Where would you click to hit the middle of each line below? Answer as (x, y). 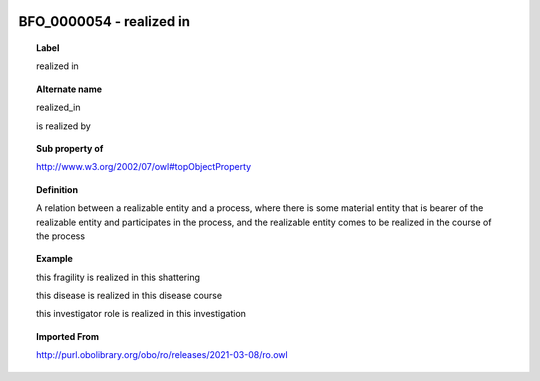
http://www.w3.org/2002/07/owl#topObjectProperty (144, 167)
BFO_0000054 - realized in (104, 21)
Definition (57, 189)
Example (55, 259)
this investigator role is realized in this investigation (141, 314)
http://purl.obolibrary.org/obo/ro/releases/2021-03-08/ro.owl (162, 355)
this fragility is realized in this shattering (118, 277)
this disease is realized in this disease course (129, 296)
